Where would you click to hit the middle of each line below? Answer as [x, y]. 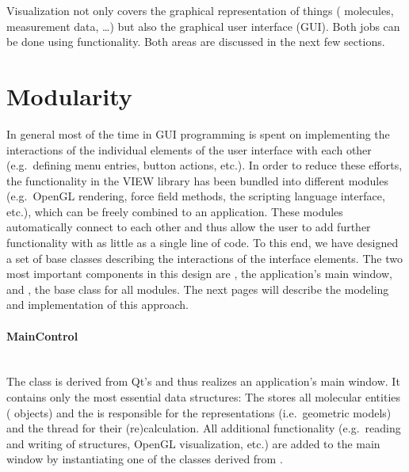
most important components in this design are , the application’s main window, [199, 274]
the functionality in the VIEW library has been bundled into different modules [197, 180]
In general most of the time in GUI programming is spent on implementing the [198, 133]
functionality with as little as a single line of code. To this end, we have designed [203, 243]
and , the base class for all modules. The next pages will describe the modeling [198, 289]
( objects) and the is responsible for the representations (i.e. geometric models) [199, 412]
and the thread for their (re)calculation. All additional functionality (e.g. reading [204, 428]
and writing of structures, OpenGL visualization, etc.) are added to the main [193, 443]
